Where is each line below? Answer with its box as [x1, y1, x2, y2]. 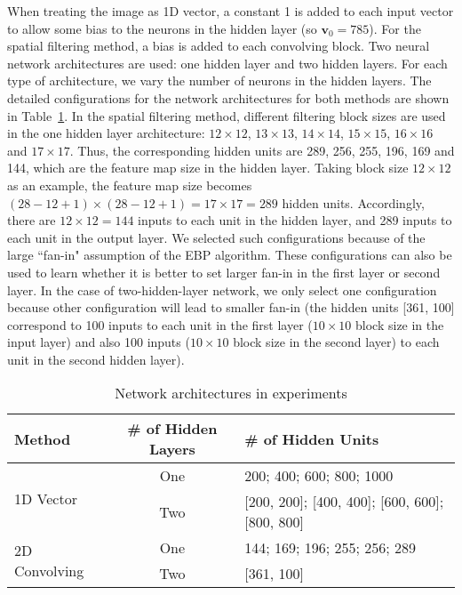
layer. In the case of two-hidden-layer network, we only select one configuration [7, 280, 437, 299]
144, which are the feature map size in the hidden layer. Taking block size [7, 158, 409, 177]
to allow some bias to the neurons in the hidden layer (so [7, 19, 317, 37]
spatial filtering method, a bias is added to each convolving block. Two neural [7, 36, 430, 55]
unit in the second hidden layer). [7, 350, 185, 368]
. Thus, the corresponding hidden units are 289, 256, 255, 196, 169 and [69, 141, 455, 159]
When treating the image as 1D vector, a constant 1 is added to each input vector [7, 2, 454, 20]
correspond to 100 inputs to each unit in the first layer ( [7, 315, 313, 334]
